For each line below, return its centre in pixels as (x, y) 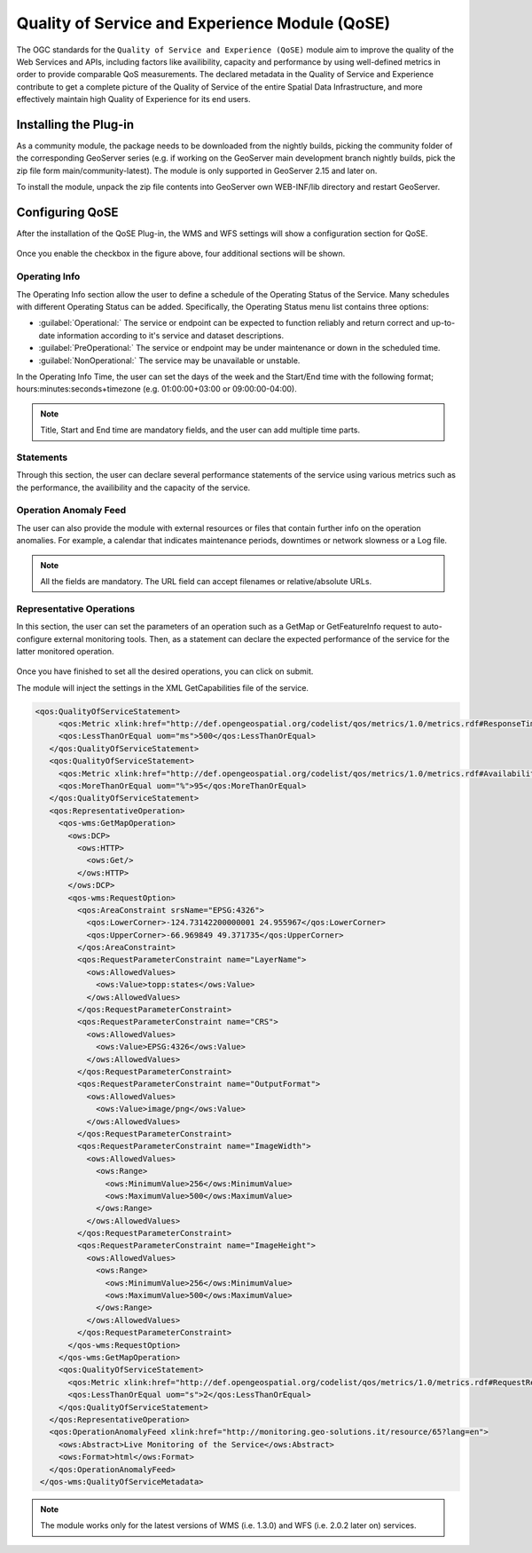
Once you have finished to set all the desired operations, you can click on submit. (165, 671)
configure (34, 638)
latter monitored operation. (65, 651)
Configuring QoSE (67, 212)
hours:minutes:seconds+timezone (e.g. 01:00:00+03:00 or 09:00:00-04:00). (156, 389)
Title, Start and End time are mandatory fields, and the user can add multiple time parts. (200, 430)
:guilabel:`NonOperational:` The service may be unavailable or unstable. (169, 361)
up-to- (443, 323)
